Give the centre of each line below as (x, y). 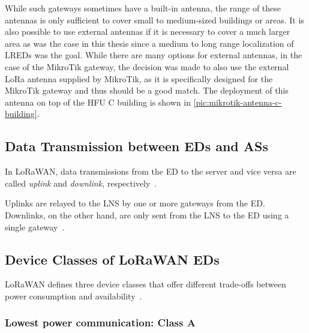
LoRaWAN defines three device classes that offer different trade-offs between (145, 284)
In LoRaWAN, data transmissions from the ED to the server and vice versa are (151, 171)
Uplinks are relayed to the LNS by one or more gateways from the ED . (135, 203)
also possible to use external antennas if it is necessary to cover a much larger (148, 31)
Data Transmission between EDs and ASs (137, 146)
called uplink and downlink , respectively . (81, 183)
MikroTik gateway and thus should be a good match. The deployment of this (147, 90)
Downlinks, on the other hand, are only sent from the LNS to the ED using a (147, 214)
